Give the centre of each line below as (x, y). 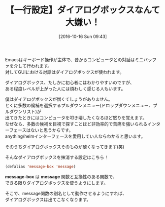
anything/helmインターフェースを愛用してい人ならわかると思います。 (75, 136)
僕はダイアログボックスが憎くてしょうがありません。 (59, 99)
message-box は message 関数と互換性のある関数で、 (61, 176)
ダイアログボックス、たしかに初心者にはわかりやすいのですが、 (70, 83)
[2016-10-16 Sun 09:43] (83, 36)
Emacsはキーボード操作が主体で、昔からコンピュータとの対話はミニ (74, 59)
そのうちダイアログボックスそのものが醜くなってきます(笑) (65, 147)
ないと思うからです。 (52, 130)
